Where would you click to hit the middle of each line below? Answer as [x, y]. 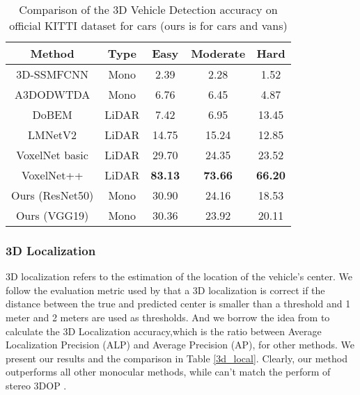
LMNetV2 [53, 135]
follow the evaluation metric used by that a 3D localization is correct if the [165, 290]
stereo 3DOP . [36, 385]
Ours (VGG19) [52, 215]
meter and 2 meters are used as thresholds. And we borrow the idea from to [168, 317]
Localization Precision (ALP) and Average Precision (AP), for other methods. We [180, 345]
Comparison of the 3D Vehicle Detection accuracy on [148, 9]
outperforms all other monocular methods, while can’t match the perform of [168, 372]
